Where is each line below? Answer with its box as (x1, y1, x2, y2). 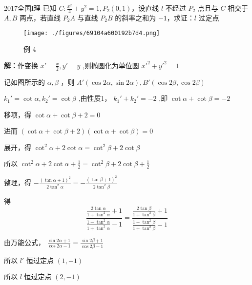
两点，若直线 (20, 12, 61, 22)
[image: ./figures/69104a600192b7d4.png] (23, 30, 160, 37)
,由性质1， (78, 93, 111, 103)
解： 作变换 (4, 60, 38, 70)
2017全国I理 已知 (4, 3, 57, 13)
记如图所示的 (4, 76, 45, 87)
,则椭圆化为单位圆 (82, 60, 139, 70)
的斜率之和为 (115, 12, 156, 22)
